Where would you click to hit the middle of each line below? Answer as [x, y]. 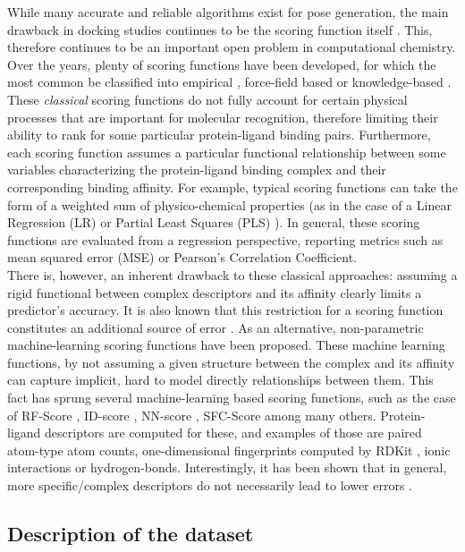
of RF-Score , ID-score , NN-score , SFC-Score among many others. [192, 415]
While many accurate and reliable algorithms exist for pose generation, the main [228, 12]
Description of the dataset [131, 534]
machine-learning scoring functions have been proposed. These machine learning [226, 345]
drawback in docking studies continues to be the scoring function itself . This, [220, 29]
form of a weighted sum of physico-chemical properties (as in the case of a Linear [229, 204]
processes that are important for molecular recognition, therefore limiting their [223, 117]
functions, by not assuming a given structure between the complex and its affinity [231, 362]
